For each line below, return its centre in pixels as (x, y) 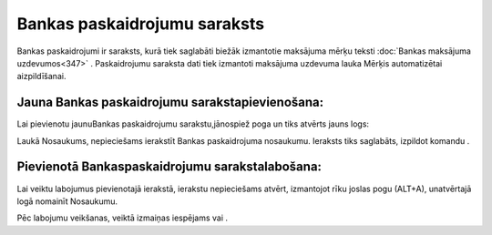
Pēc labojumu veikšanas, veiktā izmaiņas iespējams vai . (122, 218)
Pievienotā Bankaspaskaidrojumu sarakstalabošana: (169, 167)
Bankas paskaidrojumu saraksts (141, 24)
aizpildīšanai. (41, 77)
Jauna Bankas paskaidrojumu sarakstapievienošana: (170, 102)
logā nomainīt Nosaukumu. (67, 201)
